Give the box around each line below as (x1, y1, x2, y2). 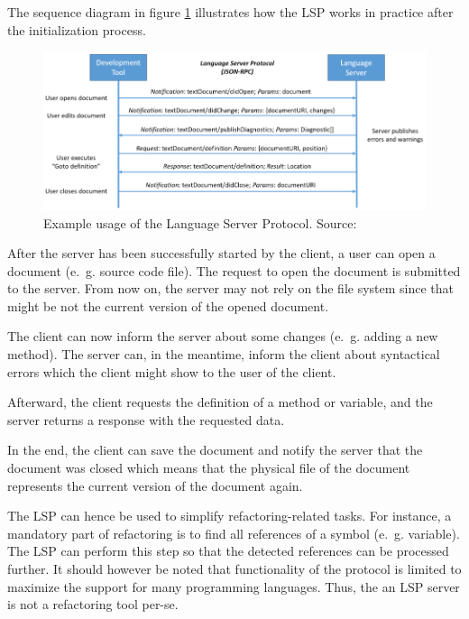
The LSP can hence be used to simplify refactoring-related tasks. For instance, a (7, 506, 452, 525)
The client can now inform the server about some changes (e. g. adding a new (7, 327, 438, 346)
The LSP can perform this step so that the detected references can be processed (7, 541, 449, 560)
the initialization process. (7, 20, 146, 39)
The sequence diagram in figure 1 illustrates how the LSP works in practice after (7, 3, 454, 21)
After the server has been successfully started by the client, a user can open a (7, 244, 436, 263)
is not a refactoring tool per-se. (7, 595, 179, 614)
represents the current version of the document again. (7, 476, 303, 494)
